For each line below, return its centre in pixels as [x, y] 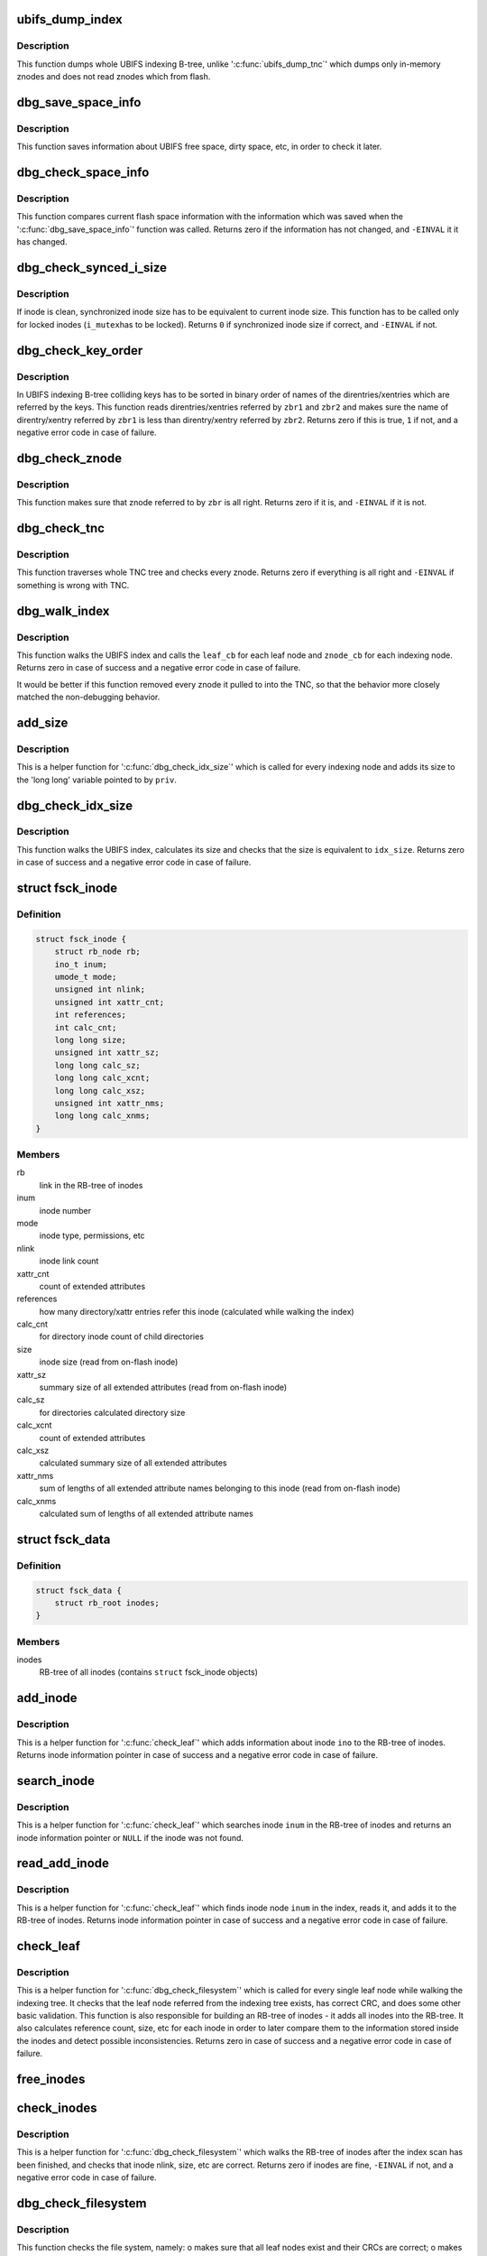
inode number [65, 1210]
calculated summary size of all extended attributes [133, 1463]
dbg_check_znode [69, 458]
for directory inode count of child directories [122, 1336]
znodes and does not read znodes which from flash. [114, 77]
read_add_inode [63, 1863]
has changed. [42, 242]
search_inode [55, 1781]
